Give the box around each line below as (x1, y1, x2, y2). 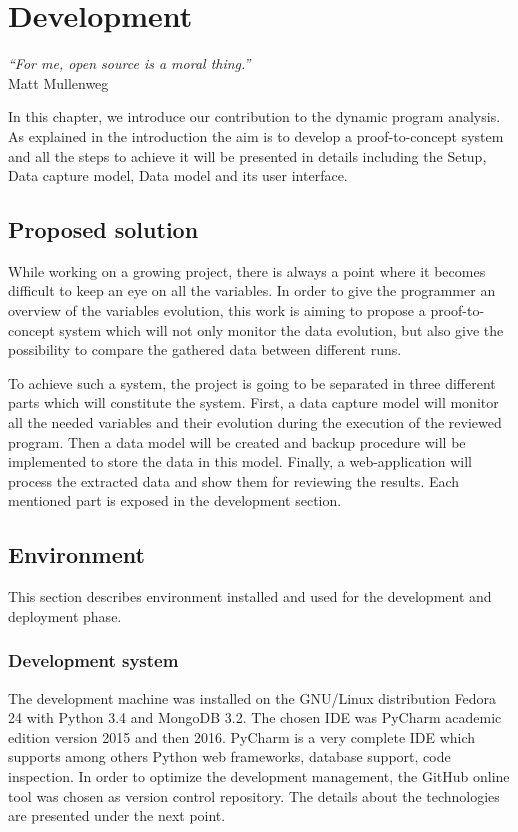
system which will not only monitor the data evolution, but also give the (59, 319, 504, 340)
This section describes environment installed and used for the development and (8, 586, 492, 607)
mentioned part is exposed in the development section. (8, 490, 342, 511)
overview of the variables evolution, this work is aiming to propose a (8, 300, 426, 321)
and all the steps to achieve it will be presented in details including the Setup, (8, 145, 487, 166)
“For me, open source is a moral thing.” (8, 53, 251, 74)
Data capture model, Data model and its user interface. (8, 165, 348, 186)
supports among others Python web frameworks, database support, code (8, 746, 451, 767)
